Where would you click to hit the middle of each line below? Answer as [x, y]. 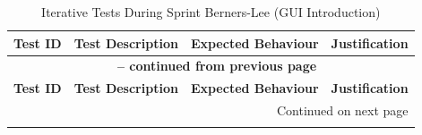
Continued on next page [342, 110]
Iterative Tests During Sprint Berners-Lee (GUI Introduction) [211, 12]
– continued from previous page [217, 66]
